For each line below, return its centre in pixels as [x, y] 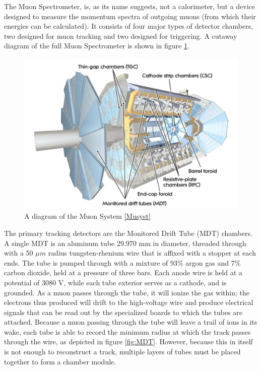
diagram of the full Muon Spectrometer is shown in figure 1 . [97, 46]
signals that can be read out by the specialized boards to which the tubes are [123, 312]
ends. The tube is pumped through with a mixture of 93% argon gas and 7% [122, 262]
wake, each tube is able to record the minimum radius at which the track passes [127, 331]
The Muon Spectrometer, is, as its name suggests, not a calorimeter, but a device [129, 6]
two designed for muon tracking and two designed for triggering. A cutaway [121, 36]
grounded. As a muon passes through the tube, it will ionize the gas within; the [127, 292]
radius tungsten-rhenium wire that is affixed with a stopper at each [152, 253]
